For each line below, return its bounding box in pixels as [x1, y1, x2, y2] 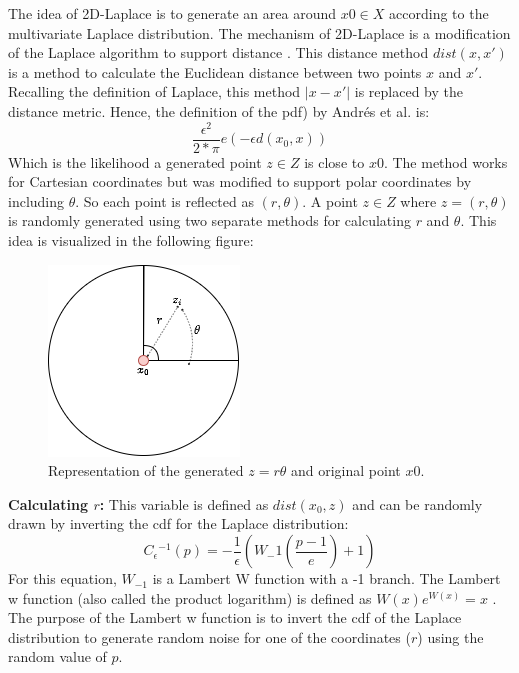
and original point [290, 460, 401, 481]
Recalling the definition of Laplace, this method [8, 81, 301, 102]
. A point [302, 190, 358, 211]
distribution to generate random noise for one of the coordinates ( [8, 626, 411, 647]
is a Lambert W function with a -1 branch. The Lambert [152, 568, 501, 589]
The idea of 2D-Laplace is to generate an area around [8, 3, 337, 23]
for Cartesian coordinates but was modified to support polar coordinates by [8, 171, 472, 192]
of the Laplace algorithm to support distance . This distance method [8, 42, 429, 63]
